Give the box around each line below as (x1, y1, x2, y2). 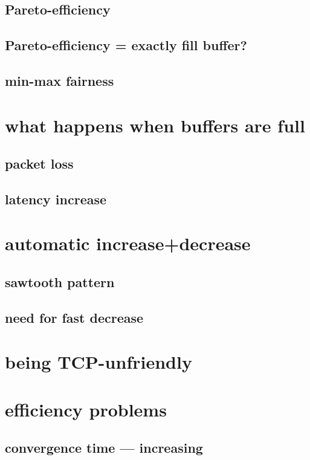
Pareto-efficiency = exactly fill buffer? (5, 36, 247, 54)
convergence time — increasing (5, 438, 203, 457)
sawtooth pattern (5, 273, 115, 291)
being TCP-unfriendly (5, 349, 192, 374)
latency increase (5, 189, 107, 208)
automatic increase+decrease (5, 231, 251, 256)
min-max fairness (5, 71, 114, 89)
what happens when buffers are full (5, 112, 305, 137)
